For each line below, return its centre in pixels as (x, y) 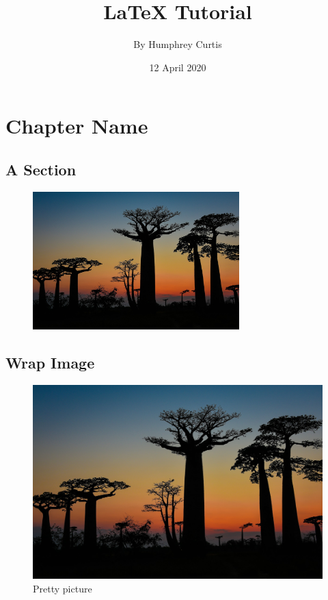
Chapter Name (77, 126)
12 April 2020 (178, 67)
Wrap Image (50, 363)
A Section (41, 169)
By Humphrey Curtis (178, 44)
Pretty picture (63, 588)
